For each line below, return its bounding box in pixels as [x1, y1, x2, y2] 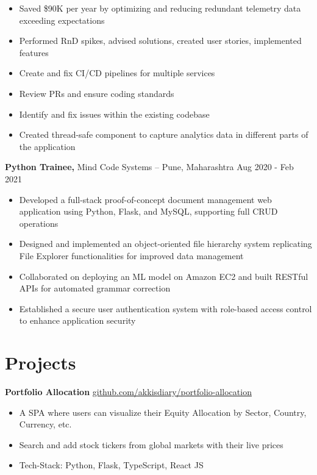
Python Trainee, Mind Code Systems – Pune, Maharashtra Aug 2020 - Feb [5, 160, 294, 173]
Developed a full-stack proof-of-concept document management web [19, 193, 272, 205]
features [19, 46, 49, 59]
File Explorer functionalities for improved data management [19, 249, 244, 262]
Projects [5, 350, 76, 375]
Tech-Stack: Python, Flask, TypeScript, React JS [19, 459, 204, 471]
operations [19, 216, 59, 229]
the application [19, 140, 76, 152]
